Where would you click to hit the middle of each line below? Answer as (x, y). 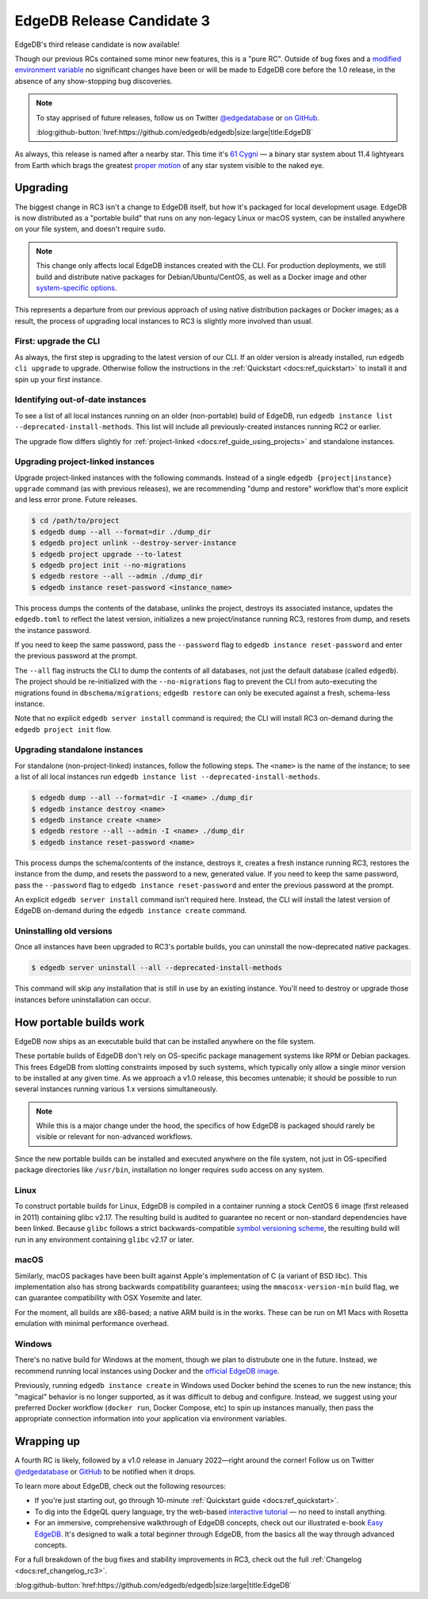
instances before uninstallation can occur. (83, 999)
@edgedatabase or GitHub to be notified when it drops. (105, 1471)
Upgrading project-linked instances (84, 462)
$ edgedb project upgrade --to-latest (107, 554)
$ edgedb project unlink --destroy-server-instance (134, 543)
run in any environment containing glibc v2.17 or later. (104, 1239)
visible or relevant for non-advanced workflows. (115, 1137)
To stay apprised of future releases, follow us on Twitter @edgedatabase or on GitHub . (178, 117)
